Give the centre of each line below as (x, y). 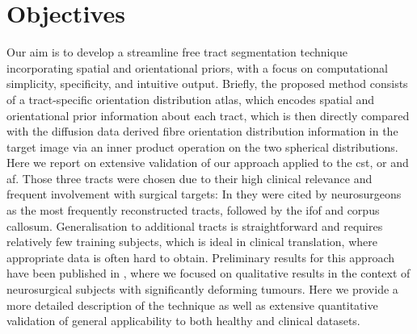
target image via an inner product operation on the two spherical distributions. (202, 146)
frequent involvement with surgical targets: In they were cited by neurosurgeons (204, 194)
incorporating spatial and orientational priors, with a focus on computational (197, 67)
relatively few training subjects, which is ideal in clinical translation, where (192, 242)
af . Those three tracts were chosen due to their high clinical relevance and (190, 178)
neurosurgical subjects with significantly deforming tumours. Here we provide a (202, 289)
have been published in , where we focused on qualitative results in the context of (208, 273)
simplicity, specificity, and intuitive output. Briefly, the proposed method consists (207, 83)
